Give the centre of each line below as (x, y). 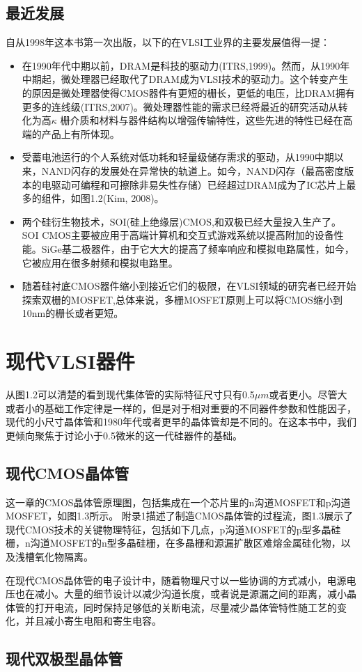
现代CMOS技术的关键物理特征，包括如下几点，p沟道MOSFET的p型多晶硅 (173, 529)
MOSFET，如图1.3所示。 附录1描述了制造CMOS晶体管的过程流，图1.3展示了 (180, 516)
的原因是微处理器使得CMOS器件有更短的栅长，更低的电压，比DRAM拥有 (188, 92)
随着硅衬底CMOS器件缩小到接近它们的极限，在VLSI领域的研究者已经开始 (189, 286)
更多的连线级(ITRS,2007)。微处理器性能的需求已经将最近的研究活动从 (180, 106)
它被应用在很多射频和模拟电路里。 (100, 262)
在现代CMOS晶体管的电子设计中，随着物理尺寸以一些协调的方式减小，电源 (176, 580)
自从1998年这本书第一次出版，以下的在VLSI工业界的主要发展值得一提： (168, 42)
